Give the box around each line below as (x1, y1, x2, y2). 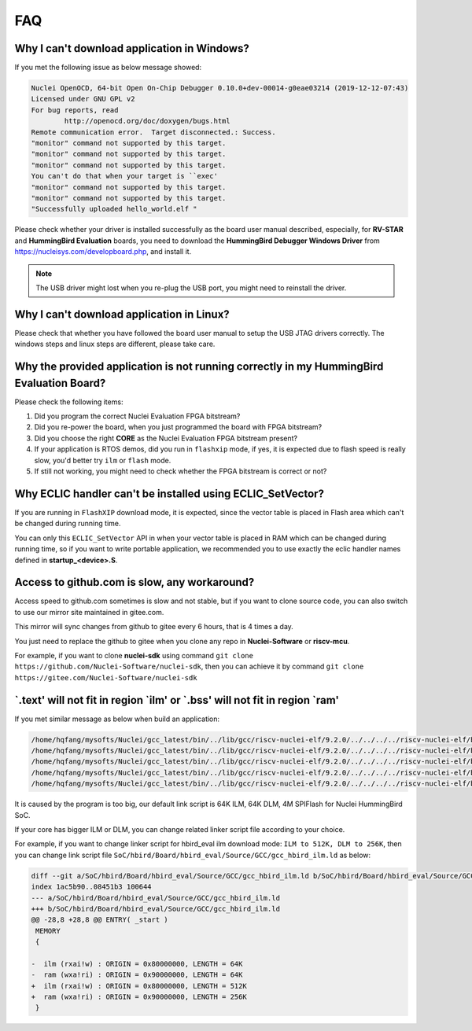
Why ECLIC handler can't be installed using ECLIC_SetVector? (14, 487, 324, 500)
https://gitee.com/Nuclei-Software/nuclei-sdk (14, 673, 197, 682)
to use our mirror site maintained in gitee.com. (14, 607, 164, 617)
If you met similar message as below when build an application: (14, 714, 220, 724)
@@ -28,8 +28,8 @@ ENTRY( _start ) (31, 915, 168, 924)
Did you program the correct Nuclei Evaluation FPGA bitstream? (34, 411, 241, 421)
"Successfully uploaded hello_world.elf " (31, 204, 197, 214)
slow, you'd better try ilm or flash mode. (34, 455, 171, 465)
